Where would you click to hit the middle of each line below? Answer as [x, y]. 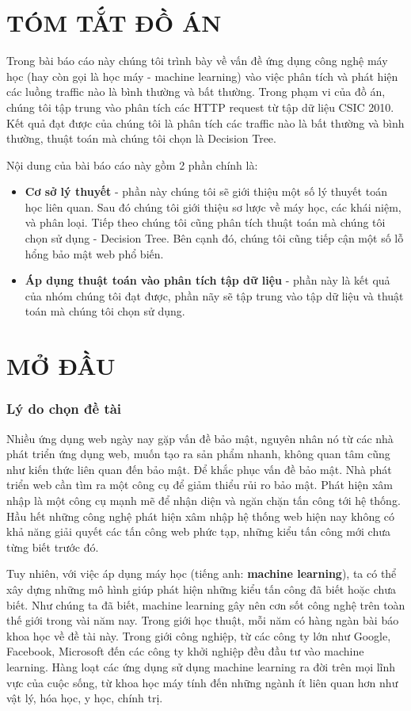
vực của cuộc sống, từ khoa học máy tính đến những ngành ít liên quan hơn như [202, 682]
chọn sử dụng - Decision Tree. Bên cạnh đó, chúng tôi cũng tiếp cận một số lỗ [214, 238]
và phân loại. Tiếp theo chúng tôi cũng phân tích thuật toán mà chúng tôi [205, 222]
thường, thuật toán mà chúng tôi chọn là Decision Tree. [141, 138]
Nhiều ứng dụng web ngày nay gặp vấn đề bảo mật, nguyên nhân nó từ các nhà [200, 438]
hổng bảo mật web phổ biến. [94, 253]
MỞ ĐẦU [61, 366]
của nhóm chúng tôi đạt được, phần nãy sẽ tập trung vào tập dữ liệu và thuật [214, 295]
